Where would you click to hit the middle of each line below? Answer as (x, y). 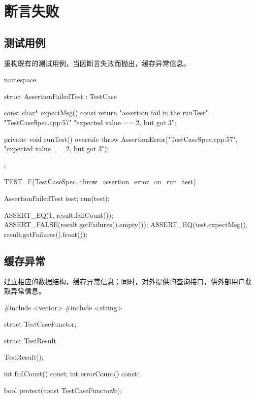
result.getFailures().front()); (46, 234)
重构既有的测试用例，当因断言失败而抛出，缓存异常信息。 (97, 63)
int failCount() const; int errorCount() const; (72, 374)
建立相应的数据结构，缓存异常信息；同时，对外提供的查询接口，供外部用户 (125, 281)
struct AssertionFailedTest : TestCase (60, 96)
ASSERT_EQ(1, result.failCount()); (59, 215)
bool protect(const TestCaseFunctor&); (63, 390)
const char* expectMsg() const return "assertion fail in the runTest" (106, 113)
